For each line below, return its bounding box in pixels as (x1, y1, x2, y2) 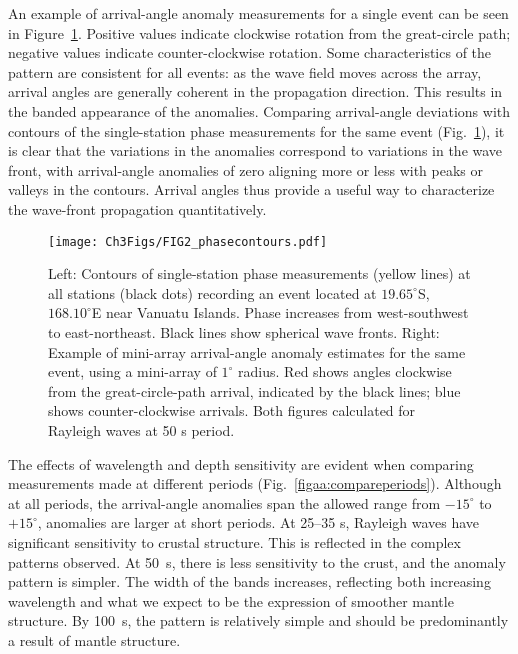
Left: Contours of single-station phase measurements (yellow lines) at (48, 263, 471, 284)
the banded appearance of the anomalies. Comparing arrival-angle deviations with (8, 100, 511, 121)
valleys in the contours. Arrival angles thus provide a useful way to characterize (8, 179, 495, 200)
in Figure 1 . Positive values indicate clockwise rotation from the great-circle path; (8, 22, 511, 43)
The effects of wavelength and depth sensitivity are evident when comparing (8, 453, 474, 474)
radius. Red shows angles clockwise (238, 361, 452, 382)
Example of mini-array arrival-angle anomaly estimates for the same (48, 341, 466, 362)
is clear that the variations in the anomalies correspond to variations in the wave (8, 140, 503, 161)
